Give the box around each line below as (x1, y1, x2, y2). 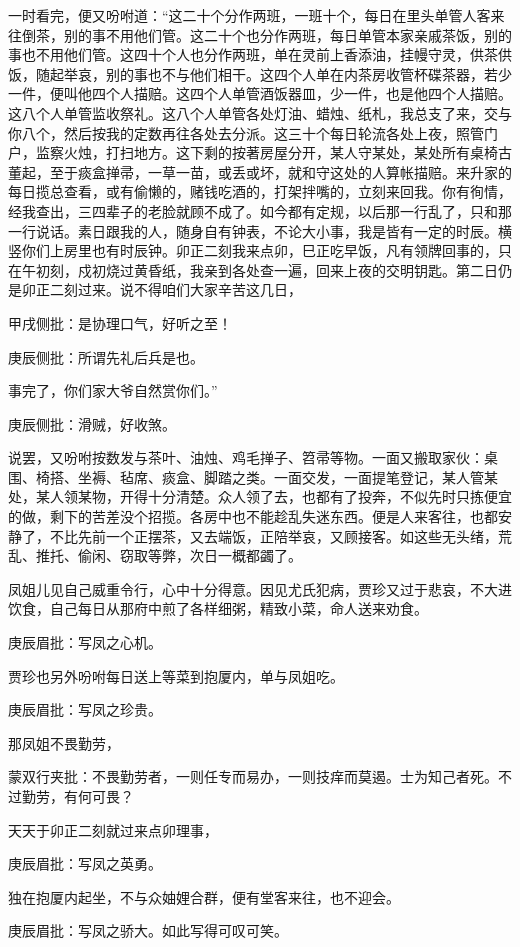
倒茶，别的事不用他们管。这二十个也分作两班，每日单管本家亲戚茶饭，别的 (21, 24, 512, 45)
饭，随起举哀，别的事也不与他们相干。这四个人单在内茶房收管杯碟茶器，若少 (8, 63, 512, 84)
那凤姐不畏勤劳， (8, 732, 120, 753)
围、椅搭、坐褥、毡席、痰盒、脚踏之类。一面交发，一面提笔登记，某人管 (8, 466, 484, 487)
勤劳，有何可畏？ (21, 786, 134, 806)
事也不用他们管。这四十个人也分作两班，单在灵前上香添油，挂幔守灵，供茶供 (8, 44, 512, 65)
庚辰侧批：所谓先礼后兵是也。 (8, 346, 204, 367)
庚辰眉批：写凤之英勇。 (8, 853, 162, 874)
